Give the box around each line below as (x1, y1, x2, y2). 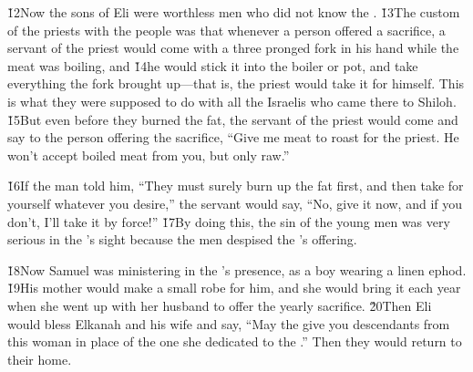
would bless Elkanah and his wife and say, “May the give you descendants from (7, 314, 450, 333)
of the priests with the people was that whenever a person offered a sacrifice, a (7, 20, 446, 39)
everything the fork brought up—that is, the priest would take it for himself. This (7, 74, 465, 93)
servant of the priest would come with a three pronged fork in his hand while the (7, 38, 459, 57)
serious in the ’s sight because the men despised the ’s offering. (7, 230, 357, 249)
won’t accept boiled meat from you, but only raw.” (7, 145, 290, 164)
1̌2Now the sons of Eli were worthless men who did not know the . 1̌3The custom (7, 3, 460, 21)
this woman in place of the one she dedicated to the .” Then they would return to (7, 332, 462, 351)
